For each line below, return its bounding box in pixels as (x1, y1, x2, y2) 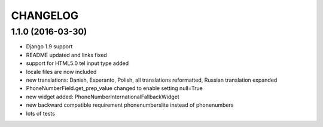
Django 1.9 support (26, 43, 73, 50)
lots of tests (26, 110, 55, 117)
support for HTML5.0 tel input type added (26, 60, 129, 67)
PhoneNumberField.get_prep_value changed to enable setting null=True (26, 85, 203, 92)
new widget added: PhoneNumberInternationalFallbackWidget (26, 93, 179, 100)
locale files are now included (26, 68, 97, 75)
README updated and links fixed (26, 51, 107, 58)
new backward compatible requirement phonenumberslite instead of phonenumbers (26, 101, 234, 109)
